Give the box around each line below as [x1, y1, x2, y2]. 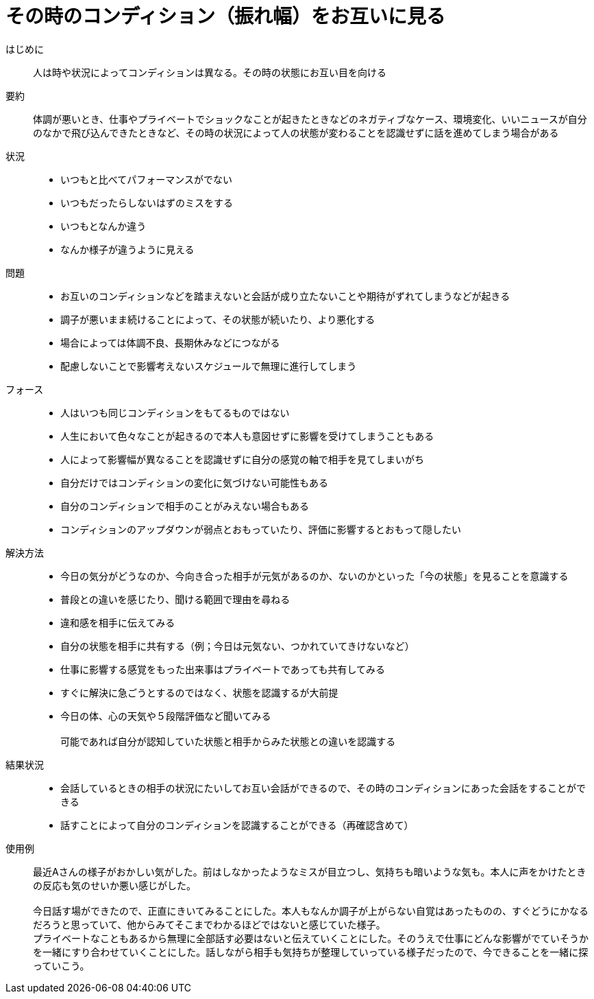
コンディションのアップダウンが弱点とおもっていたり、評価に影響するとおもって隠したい [60, 523, 462, 535]
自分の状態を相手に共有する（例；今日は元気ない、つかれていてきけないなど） [60, 639, 414, 652]
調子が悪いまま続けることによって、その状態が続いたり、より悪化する [60, 313, 375, 325]
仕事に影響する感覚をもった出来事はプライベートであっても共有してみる [60, 663, 386, 675]
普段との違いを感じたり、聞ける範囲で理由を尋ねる [60, 593, 290, 605]
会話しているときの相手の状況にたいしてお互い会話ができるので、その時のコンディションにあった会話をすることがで [60, 781, 586, 794]
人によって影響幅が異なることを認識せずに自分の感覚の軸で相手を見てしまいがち [60, 453, 424, 465]
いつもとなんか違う [60, 220, 147, 232]
